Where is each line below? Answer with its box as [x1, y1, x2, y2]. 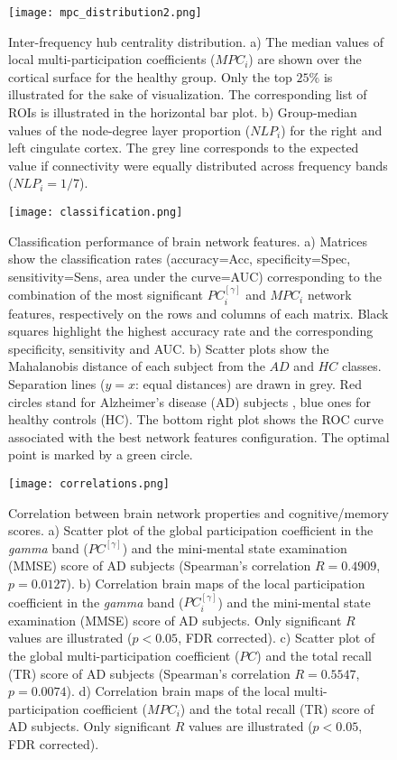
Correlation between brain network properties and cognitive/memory [8, 503, 389, 522]
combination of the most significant [8, 285, 203, 304]
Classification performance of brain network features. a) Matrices [8, 231, 367, 250]
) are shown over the [248, 50, 362, 69]
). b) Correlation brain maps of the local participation [66, 574, 365, 593]
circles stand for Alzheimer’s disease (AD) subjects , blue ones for [8, 392, 371, 411]
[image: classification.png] [8, 206, 183, 218]
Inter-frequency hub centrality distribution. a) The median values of [8, 32, 384, 51]
